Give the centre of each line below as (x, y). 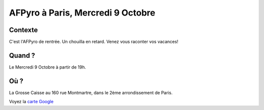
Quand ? (22, 55)
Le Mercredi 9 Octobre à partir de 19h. (48, 67)
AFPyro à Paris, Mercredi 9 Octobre (82, 13)
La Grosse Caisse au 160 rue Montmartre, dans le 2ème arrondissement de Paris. (91, 92)
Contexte (23, 30)
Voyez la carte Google (31, 102)
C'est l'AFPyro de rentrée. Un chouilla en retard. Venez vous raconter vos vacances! (94, 42)
